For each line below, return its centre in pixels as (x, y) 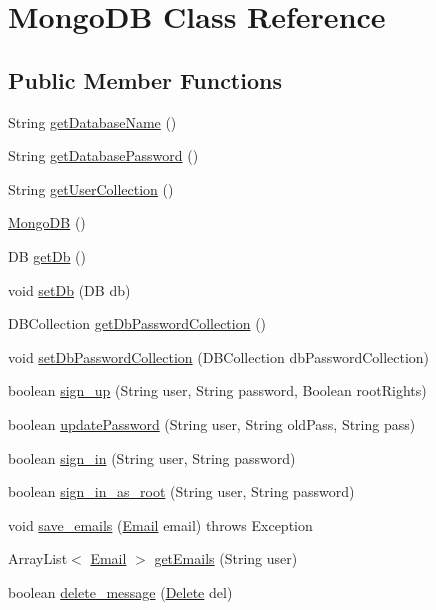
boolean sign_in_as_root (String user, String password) (181, 491)
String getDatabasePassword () (103, 155)
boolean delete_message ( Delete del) (120, 591)
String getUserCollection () (91, 188)
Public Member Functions (145, 79)
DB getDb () (47, 255)
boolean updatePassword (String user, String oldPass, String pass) (212, 423)
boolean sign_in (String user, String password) (152, 457)
